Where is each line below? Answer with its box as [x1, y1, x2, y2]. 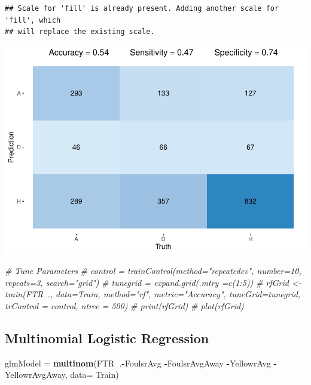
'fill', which [5, 16, 61, 24]
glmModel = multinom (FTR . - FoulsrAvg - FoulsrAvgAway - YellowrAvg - [5, 356, 277, 369]
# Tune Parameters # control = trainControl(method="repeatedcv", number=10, [5, 264, 301, 277]
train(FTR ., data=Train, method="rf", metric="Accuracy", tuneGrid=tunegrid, [5, 288, 301, 300]
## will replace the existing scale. [5, 27, 155, 36]
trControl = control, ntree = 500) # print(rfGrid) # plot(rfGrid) [5, 300, 244, 312]
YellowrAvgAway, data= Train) [5, 368, 119, 381]
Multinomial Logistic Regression [5, 329, 209, 347]
